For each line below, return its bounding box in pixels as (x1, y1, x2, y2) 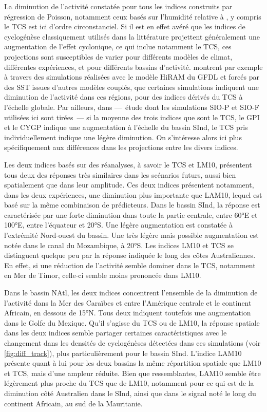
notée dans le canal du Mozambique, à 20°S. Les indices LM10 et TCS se (4, 239, 234, 250)
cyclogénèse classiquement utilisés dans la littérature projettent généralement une (4, 31, 260, 42)
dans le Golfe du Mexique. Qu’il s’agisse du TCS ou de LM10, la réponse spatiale (4, 317, 260, 328)
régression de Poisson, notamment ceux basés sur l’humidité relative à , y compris (4, 11, 261, 22)
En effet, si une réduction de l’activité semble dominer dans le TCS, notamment (4, 259, 256, 270)
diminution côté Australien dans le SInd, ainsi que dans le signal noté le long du (4, 387, 256, 398)
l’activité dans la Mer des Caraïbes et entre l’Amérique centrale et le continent (4, 297, 252, 308)
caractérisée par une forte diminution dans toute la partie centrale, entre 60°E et (4, 209, 258, 220)
